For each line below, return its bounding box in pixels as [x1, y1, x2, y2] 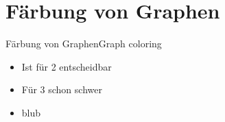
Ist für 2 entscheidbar [21, 59, 112, 73]
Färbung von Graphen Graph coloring [5, 36, 162, 51]
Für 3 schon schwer [21, 82, 102, 97]
